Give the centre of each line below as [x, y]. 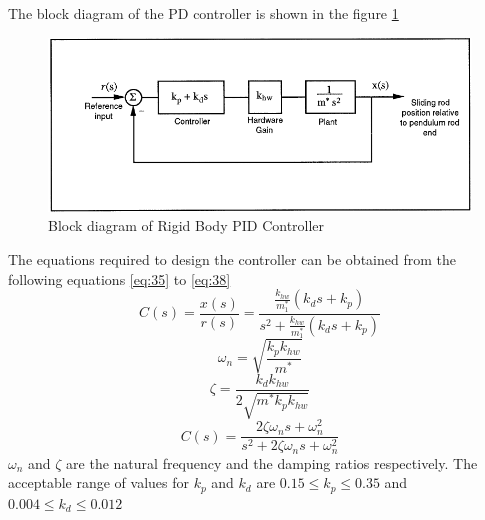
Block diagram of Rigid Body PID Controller [186, 225]
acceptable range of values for [98, 482]
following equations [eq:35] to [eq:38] [119, 278]
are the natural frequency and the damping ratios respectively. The [272, 462]
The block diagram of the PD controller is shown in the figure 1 [203, 13]
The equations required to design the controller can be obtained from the [232, 258]
